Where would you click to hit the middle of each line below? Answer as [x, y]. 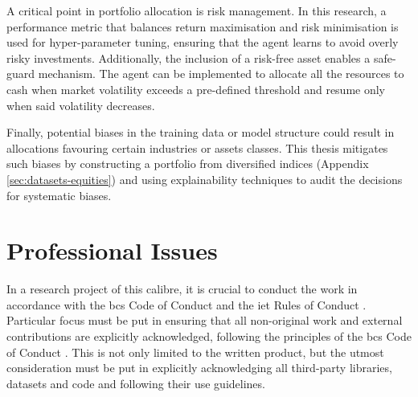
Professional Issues [112, 250]
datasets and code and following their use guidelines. [136, 383]
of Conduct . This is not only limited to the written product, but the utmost [195, 352]
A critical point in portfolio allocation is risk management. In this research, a [197, 10]
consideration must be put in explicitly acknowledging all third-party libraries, [199, 368]
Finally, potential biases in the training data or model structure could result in [201, 132]
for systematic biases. [59, 195]
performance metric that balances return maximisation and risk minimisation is [203, 26]
